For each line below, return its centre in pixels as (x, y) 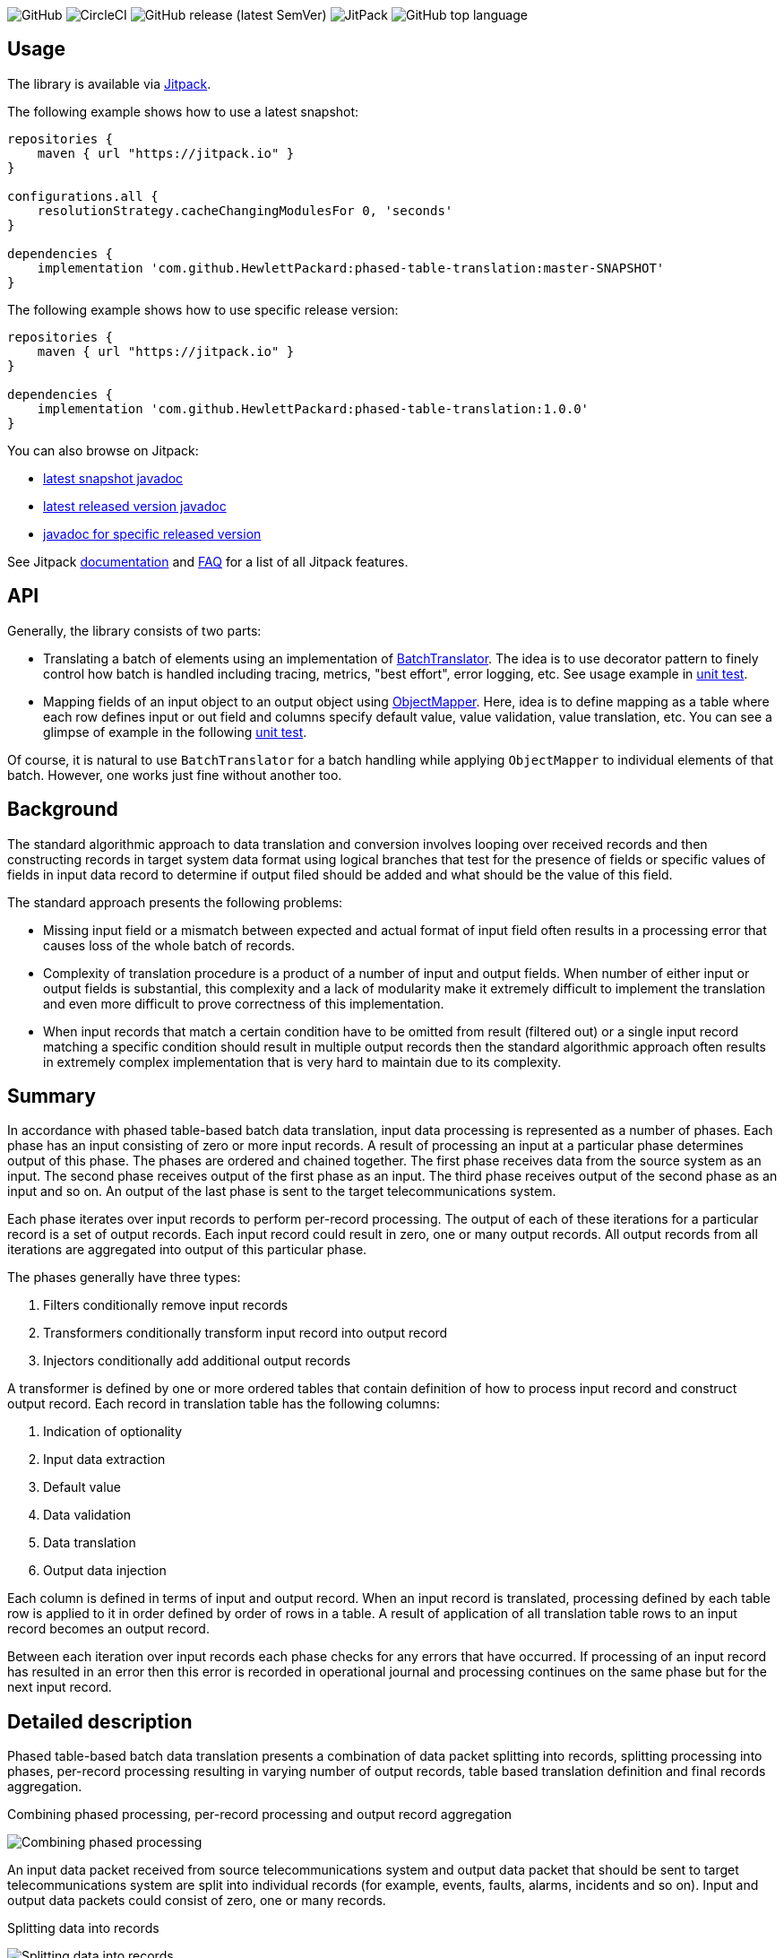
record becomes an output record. (108, 1629)
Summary (52, 1096)
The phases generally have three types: (124, 1278)
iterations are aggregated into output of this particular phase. (187, 1250)
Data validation (87, 1515)
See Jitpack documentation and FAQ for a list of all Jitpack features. (208, 561)
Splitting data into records (83, 1928)
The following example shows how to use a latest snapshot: (183, 111)
